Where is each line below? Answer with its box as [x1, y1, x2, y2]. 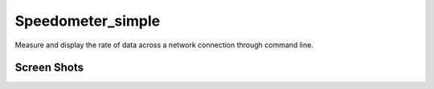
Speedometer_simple [14, 12, 161, 30]
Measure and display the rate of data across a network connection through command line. [14, 40, 313, 50]
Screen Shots [14, 61, 84, 75]
